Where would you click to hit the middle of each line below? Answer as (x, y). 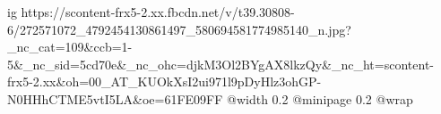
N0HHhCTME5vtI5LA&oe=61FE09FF (115, 98)
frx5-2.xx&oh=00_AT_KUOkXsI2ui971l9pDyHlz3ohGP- (164, 81)
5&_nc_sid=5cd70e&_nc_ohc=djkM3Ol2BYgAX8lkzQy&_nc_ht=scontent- (220, 64)
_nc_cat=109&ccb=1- (70, 47)
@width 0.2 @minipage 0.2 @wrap (320, 98)
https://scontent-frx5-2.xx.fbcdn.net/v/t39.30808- (158, 12)
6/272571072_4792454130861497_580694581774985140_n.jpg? (179, 29)
